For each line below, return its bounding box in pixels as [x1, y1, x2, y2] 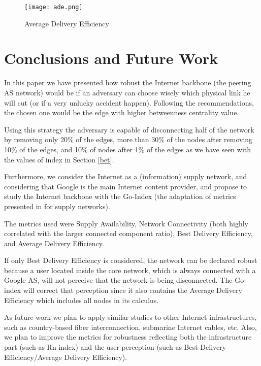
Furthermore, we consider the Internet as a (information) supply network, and [4, 171, 247, 182]
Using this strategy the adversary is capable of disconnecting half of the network [4, 124, 254, 135]
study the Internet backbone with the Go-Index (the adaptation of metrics [4, 191, 236, 202]
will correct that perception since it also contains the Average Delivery [23, 285, 242, 295]
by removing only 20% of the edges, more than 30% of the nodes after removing [4, 134, 253, 145]
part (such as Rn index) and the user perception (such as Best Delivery [4, 342, 226, 352]
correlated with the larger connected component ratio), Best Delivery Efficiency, [4, 228, 253, 239]
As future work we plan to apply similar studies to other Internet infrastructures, [4, 312, 257, 322]
